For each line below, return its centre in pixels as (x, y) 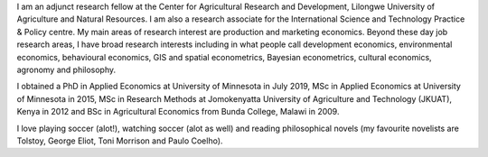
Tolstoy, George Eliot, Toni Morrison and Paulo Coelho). (120, 141)
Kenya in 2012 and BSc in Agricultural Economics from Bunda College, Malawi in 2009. (178, 112)
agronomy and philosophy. (66, 69)
